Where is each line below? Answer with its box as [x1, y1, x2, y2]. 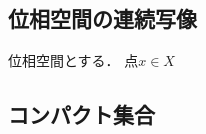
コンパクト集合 [8, 99, 155, 130]
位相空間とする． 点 [8, 50, 139, 71]
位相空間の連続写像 [8, 3, 197, 34]
